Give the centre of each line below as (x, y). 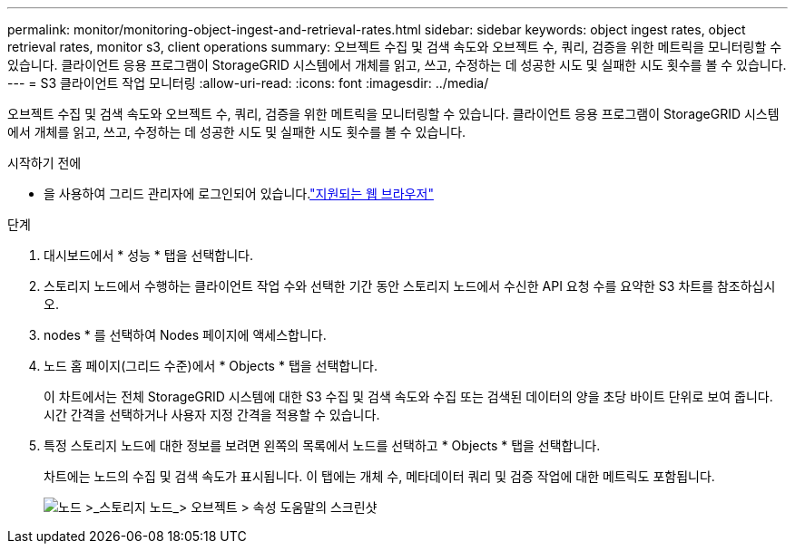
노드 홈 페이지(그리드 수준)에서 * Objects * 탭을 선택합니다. (211, 366)
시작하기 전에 (44, 163)
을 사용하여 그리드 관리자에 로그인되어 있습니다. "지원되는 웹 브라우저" (239, 193)
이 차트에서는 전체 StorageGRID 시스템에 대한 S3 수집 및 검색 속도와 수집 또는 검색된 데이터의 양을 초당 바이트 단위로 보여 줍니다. (408, 396)
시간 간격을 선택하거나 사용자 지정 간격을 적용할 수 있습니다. (212, 415)
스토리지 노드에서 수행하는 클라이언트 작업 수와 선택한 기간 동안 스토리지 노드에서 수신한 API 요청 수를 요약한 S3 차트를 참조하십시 (410, 286)
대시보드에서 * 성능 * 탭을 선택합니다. (148, 255)
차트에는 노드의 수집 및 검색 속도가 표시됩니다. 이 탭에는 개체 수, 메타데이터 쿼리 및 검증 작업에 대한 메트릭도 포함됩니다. (379, 476)
